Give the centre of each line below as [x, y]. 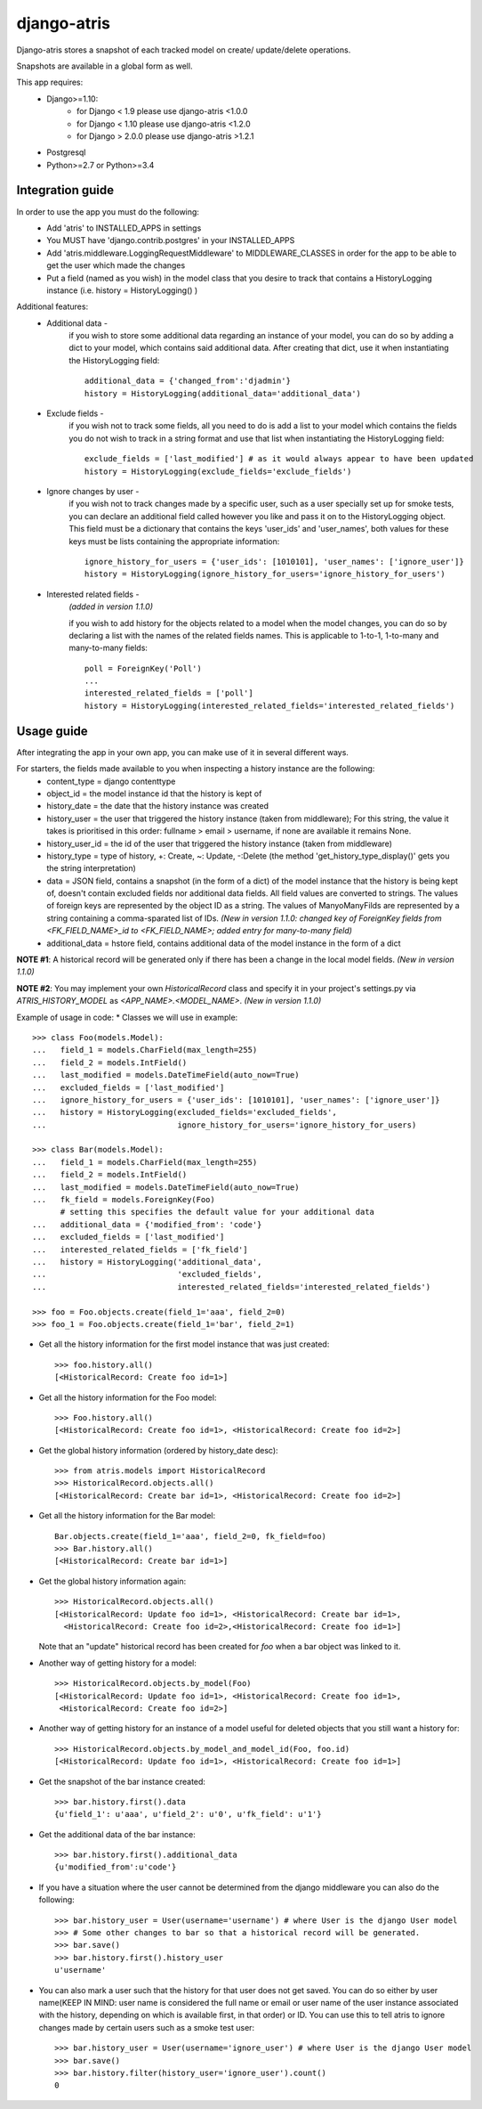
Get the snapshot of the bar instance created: [122, 1781]
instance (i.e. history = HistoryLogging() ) [122, 290]
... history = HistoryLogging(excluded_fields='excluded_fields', [185, 1112]
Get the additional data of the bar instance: [117, 1834]
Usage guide [52, 731]
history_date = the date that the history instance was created [157, 806]
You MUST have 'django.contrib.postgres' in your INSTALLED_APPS [171, 240]
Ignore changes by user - [93, 491]
